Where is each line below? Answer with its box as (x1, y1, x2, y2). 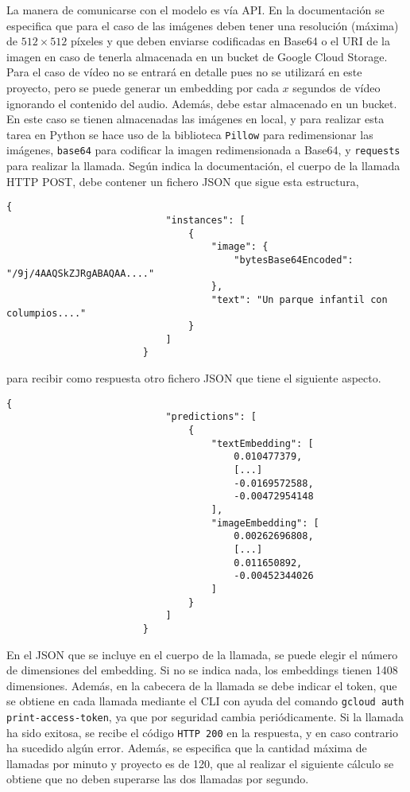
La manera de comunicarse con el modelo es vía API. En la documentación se (6, 2, 385, 17)
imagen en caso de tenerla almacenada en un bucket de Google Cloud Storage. (6, 48, 388, 64)
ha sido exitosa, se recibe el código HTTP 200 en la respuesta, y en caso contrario (6, 724, 399, 740)
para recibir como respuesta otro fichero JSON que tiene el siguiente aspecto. (6, 370, 381, 386)
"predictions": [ (165, 411, 257, 423)
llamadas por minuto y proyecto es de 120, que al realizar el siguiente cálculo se (6, 755, 394, 771)
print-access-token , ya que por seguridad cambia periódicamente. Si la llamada (6, 708, 404, 724)
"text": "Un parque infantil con (211, 293, 388, 305)
